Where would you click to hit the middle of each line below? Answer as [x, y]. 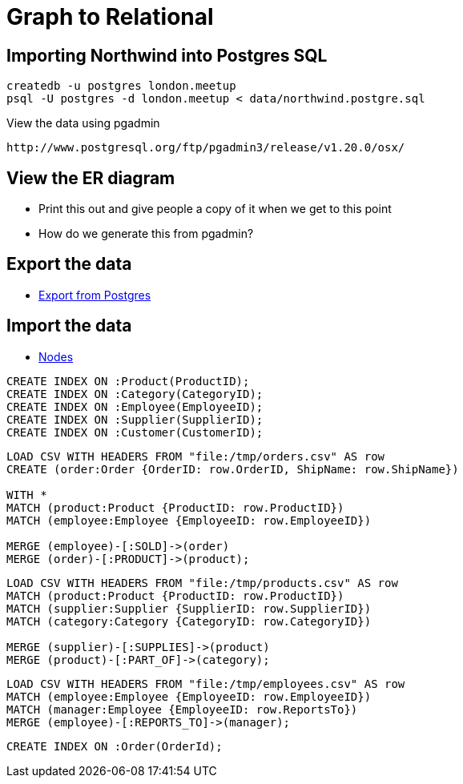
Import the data [69, 326]
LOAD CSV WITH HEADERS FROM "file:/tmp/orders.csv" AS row [196, 456]
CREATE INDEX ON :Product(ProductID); [128, 381]
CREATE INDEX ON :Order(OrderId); [115, 746]
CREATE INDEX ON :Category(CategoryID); [135, 394]
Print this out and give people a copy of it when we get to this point [215, 209]
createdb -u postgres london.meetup [121, 86]
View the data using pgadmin [83, 123]
